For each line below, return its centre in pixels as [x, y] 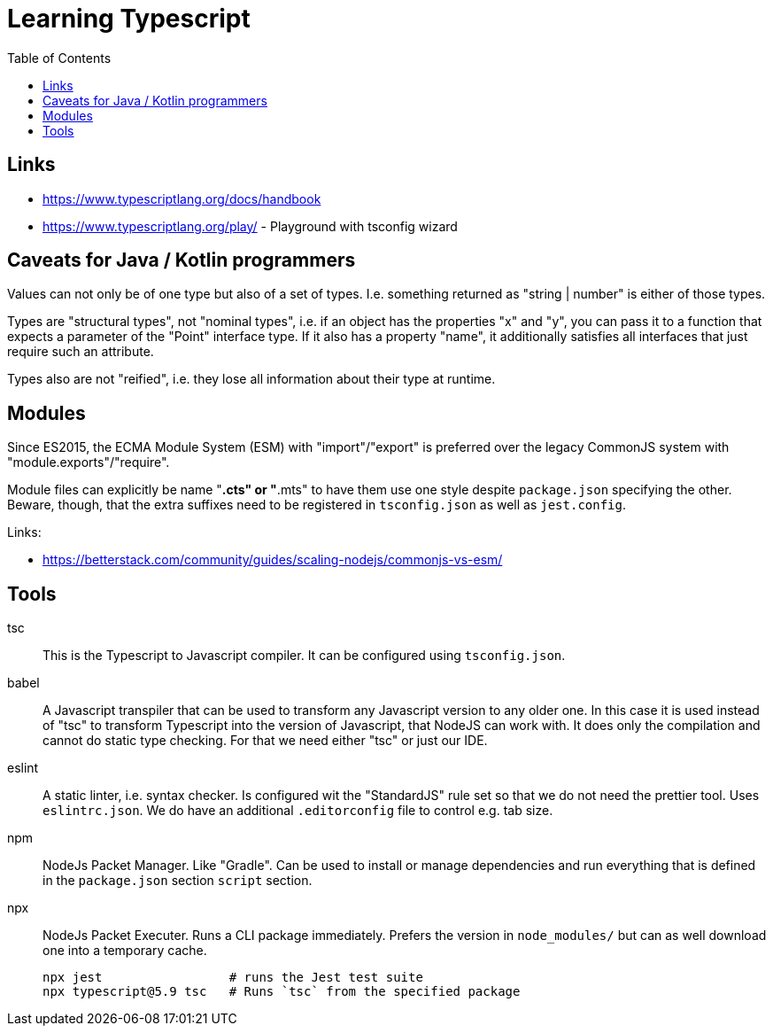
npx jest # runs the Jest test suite [233, 978]
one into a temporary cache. [125, 951]
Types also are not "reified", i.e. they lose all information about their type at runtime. [251, 379]
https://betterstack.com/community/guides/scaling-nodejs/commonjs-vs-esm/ [273, 560]
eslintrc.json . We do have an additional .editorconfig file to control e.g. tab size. [298, 811]
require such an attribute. [81, 352]
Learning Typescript [129, 19]
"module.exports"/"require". [89, 462]
